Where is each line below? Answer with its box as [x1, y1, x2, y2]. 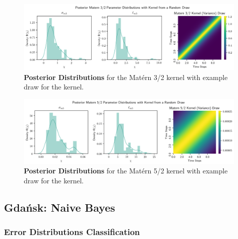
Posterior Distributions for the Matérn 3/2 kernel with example [24, 72, 228, 82]
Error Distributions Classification [4, 226, 140, 238]
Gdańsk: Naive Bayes [4, 199, 116, 215]
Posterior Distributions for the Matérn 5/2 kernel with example [24, 165, 228, 176]
